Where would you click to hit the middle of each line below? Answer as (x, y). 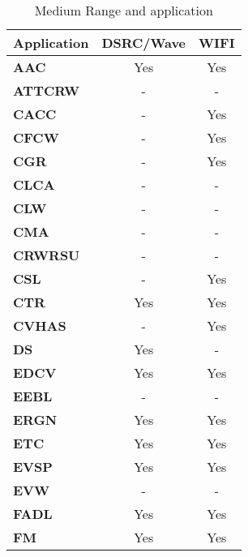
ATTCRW (47, 90)
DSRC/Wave (144, 43)
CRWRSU (47, 255)
